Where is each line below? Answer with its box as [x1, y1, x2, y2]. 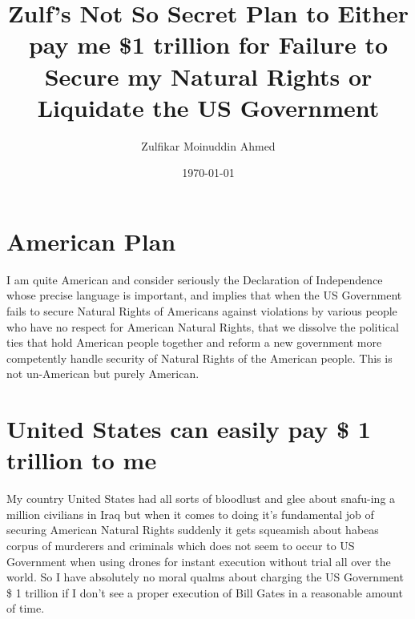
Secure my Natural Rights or [44, 59, 373, 92]
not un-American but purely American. [6, 365, 199, 382]
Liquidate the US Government [37, 90, 380, 123]
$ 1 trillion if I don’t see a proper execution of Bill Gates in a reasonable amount [6, 584, 403, 601]
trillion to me [6, 444, 157, 476]
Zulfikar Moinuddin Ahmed [141, 137, 276, 154]
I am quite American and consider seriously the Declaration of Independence [6, 271, 383, 287]
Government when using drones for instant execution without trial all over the [6, 553, 391, 569]
